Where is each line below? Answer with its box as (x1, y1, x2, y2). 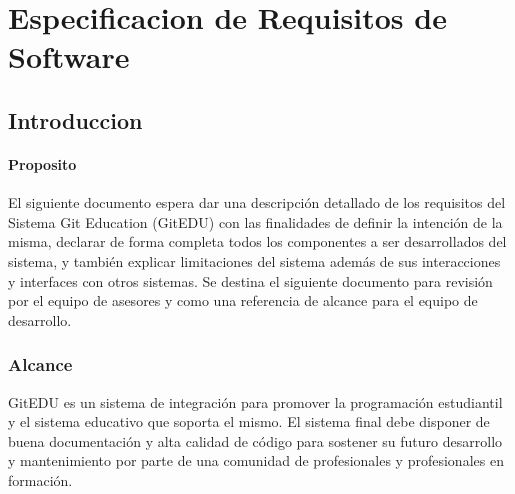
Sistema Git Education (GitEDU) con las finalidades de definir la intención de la (8, 211, 503, 232)
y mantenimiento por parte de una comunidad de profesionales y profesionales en (8, 450, 504, 471)
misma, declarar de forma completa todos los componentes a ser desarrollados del (8, 231, 507, 252)
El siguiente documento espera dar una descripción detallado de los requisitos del (8, 192, 506, 213)
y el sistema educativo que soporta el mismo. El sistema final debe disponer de (8, 411, 490, 432)
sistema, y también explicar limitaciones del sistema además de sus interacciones (8, 250, 501, 271)
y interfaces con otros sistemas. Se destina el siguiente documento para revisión (8, 270, 493, 291)
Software (8, 36, 130, 77)
